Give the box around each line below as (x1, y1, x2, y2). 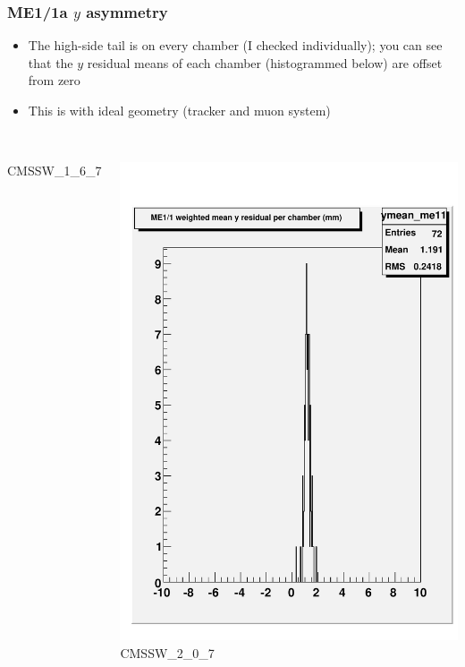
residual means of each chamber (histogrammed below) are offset (87, 53, 443, 72)
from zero (28, 71, 80, 90)
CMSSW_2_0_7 (120, 644, 215, 663)
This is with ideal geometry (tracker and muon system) (28, 101, 331, 119)
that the (28, 53, 73, 72)
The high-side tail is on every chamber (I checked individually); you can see (28, 36, 443, 55)
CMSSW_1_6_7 (7, 161, 102, 180)
